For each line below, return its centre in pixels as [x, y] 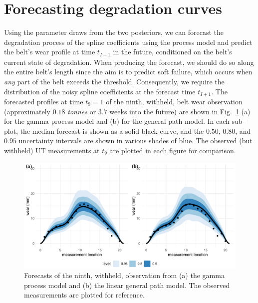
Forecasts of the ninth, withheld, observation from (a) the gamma [124, 275]
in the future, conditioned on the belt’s [172, 52]
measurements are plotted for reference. [84, 295]
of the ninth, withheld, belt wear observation [174, 101]
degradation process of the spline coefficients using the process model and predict [128, 42]
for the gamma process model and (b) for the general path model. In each [117, 121]
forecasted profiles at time [44, 101]
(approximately [27, 111]
